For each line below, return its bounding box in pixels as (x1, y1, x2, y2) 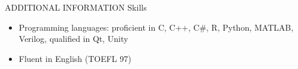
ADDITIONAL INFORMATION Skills (5, 1, 147, 13)
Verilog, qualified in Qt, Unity (18, 32, 128, 45)
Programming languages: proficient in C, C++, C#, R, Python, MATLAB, (18, 21, 294, 33)
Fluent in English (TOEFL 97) (18, 52, 131, 64)
